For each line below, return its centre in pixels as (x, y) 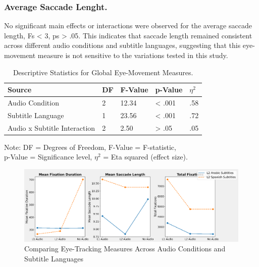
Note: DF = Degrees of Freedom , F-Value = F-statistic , (90, 147)
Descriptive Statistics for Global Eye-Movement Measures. (103, 72)
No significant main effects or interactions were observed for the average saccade (128, 25)
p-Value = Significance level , (48, 157)
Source (20, 90)
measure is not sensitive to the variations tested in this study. (133, 55)
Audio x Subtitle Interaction (51, 127)
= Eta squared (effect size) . (145, 157)
